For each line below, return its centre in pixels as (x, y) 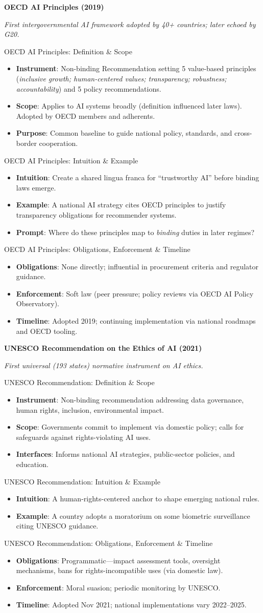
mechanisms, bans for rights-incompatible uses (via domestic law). (119, 570)
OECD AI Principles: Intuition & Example (71, 160)
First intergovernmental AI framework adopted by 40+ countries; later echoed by (130, 24)
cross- (243, 133)
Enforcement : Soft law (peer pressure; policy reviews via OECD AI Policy (135, 293)
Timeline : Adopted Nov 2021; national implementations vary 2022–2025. (131, 605)
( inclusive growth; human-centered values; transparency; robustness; (121, 78)
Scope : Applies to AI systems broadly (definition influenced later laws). (129, 106)
